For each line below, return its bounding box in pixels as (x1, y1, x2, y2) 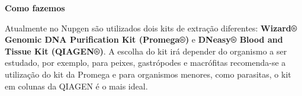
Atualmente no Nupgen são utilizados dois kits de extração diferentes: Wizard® (5, 21, 297, 34)
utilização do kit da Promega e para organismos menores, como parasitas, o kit (5, 68, 291, 80)
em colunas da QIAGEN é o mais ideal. (5, 79, 148, 92)
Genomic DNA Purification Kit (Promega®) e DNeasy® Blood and (5, 33, 283, 46)
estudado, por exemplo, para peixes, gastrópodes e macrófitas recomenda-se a (5, 56, 286, 69)
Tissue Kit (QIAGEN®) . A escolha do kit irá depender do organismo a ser (5, 44, 287, 57)
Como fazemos (5, 2, 65, 14)
